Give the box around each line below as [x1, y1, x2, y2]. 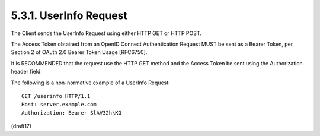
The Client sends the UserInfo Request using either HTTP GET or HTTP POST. [11, 30, 201, 37]
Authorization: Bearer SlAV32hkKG [21, 109, 121, 116]
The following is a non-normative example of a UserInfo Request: [11, 79, 170, 86]
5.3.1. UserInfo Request [11, 9, 127, 22]
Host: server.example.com [21, 101, 97, 108]
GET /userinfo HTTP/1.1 [21, 93, 91, 99]
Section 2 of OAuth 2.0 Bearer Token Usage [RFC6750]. [11, 49, 148, 56]
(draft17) [11, 122, 32, 130]
